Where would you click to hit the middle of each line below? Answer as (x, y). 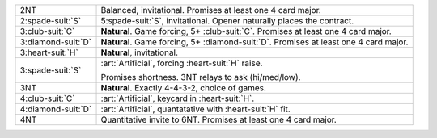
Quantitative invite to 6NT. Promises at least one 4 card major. (219, 119)
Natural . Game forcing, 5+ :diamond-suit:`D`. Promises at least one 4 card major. (255, 42)
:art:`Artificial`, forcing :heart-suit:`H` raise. (182, 63)
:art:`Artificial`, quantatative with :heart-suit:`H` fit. (195, 109)
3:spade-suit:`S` (51, 70)
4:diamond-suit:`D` (56, 109)
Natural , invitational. (139, 52)
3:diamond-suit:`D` (56, 42)
